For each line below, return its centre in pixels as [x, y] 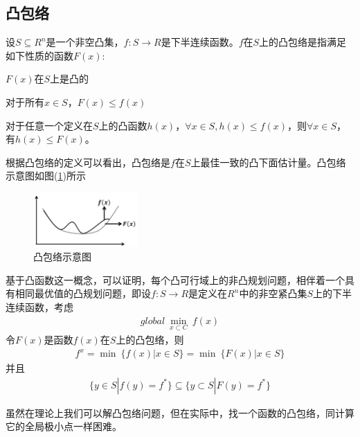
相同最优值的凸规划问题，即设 [83, 293]
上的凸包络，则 [150, 339]
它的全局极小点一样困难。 [64, 426]
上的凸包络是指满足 [303, 42]
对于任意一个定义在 [49, 125]
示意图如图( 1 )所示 [46, 176]
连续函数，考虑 [39, 307]
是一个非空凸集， [85, 42]
